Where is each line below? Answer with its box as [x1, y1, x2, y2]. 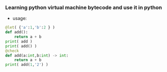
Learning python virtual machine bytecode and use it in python [5, 4, 162, 11]
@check [5, 48, 19, 53]
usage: [12, 15, 27, 21]
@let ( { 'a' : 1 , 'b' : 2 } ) [5, 25, 55, 30]
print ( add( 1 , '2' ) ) [5, 62, 49, 67]
